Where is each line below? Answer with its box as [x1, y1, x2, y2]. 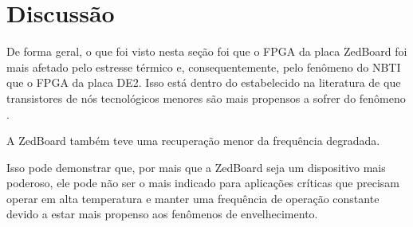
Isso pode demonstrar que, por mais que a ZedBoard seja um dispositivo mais [6, 159, 386, 175]
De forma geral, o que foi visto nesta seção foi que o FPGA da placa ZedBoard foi [6, 43, 407, 60]
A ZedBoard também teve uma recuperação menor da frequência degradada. [6, 132, 380, 149]
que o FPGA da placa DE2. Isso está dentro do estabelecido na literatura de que [6, 74, 401, 91]
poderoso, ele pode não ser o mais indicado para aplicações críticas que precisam [6, 174, 399, 191]
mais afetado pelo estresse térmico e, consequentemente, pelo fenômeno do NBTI [6, 58, 401, 75]
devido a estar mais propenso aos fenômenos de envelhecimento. [6, 205, 318, 222]
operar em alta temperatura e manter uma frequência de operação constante [6, 190, 380, 206]
